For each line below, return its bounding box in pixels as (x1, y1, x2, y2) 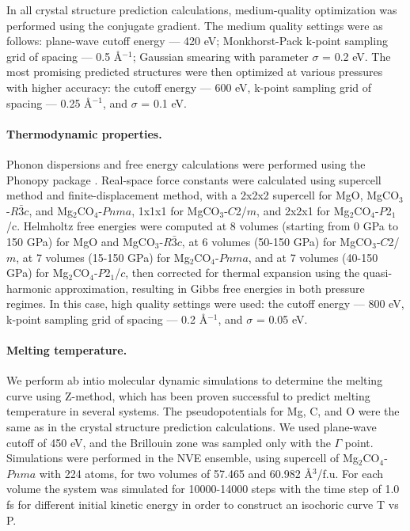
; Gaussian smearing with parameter (132, 47, 309, 64)
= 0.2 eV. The (322, 47, 391, 64)
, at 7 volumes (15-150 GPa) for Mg (16, 248, 190, 265)
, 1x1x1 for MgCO (131, 202, 220, 218)
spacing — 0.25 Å (6, 94, 93, 111)
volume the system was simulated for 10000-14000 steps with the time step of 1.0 (6, 480, 400, 497)
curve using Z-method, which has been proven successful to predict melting (6, 387, 370, 404)
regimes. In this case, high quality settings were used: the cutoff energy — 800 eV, (6, 295, 404, 312)
